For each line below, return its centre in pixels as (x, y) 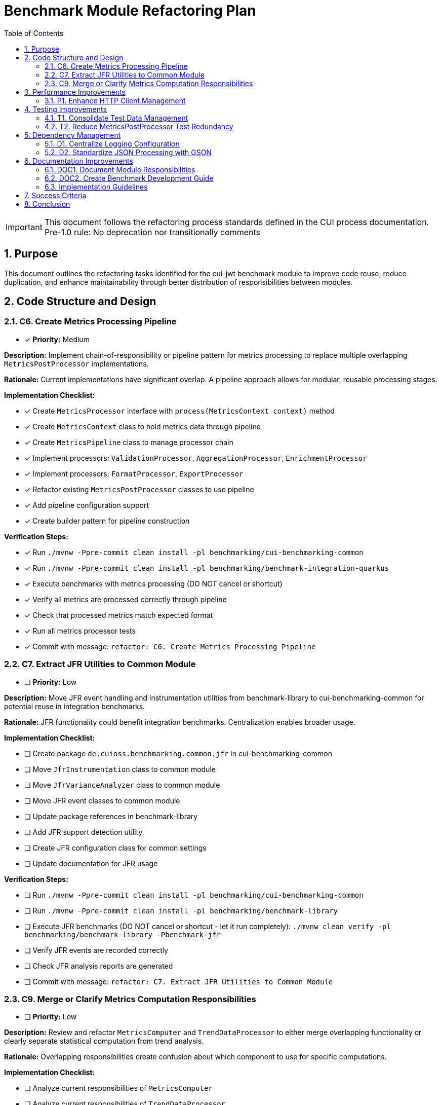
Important (24, 227)
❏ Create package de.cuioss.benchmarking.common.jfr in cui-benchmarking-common (178, 753)
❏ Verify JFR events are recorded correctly (96, 950)
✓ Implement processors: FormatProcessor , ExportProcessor (134, 473)
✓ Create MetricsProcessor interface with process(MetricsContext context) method (179, 411)
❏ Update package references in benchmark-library (111, 816)
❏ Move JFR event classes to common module (102, 800)
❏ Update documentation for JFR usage (91, 863)
